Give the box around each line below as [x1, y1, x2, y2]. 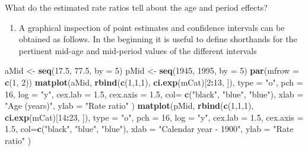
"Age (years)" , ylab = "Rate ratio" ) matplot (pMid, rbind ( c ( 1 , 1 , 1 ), [5, 99, 254, 112]
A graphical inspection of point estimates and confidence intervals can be [18, 21, 285, 33]
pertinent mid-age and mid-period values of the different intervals [18, 44, 257, 56]
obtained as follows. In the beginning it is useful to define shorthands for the [18, 33, 297, 45]
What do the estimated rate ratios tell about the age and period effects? [5, 1, 268, 13]
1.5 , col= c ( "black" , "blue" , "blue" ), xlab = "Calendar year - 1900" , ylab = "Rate [5, 122, 294, 135]
